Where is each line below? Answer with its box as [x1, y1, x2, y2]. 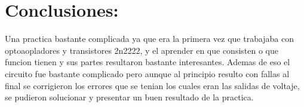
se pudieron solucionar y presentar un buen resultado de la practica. [5, 91, 254, 103]
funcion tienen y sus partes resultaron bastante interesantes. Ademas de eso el [5, 56, 290, 68]
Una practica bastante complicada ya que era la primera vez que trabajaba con [5, 32, 294, 45]
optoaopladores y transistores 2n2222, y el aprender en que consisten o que [5, 44, 278, 56]
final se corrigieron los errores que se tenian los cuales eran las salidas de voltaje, [5, 79, 300, 91]
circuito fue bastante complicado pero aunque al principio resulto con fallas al [5, 67, 290, 80]
